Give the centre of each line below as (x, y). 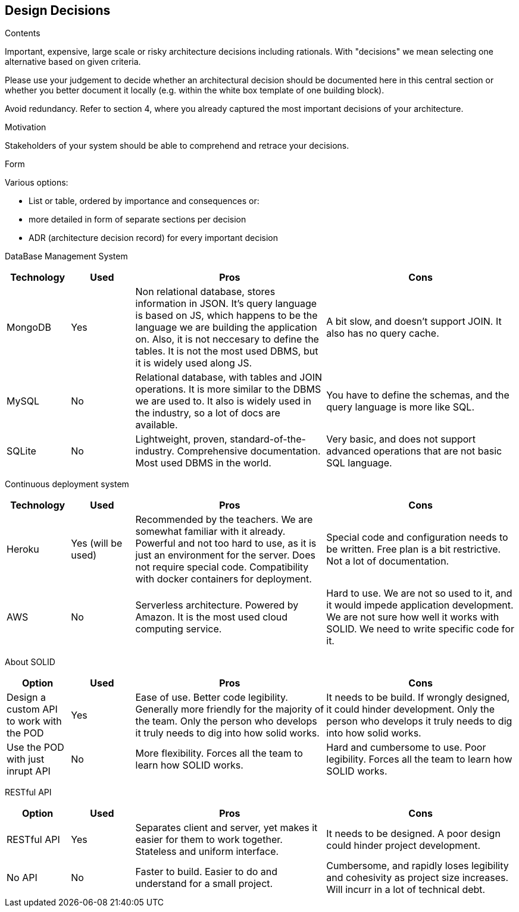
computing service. (179, 629)
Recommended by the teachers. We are (224, 520)
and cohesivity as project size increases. (418, 878)
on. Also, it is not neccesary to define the (227, 339)
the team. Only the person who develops (226, 721)
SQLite (21, 451)
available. (157, 425)
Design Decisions (58, 10)
